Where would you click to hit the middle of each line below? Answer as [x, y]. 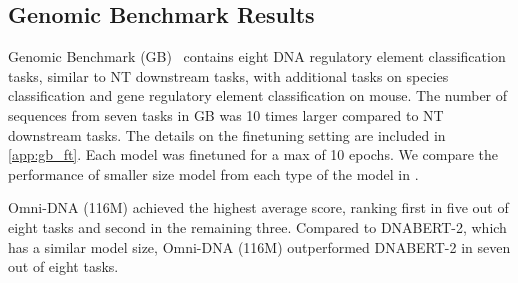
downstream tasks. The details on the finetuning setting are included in [227, 134]
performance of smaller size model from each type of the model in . [213, 173]
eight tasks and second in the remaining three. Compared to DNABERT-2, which [257, 226]
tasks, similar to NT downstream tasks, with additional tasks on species [228, 75]
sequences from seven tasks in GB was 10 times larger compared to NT [226, 114]
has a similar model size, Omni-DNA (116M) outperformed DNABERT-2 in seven [259, 246]
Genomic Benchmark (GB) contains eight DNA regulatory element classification [257, 56]
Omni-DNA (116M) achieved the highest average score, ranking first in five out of [258, 207]
